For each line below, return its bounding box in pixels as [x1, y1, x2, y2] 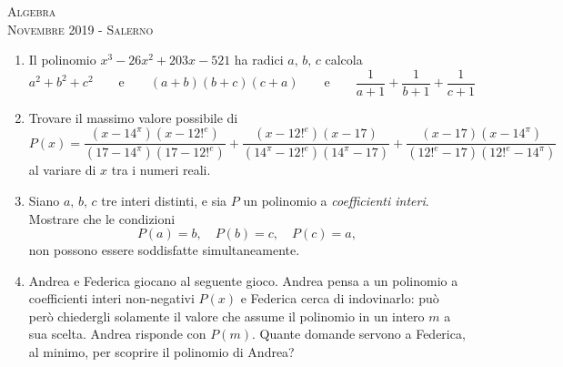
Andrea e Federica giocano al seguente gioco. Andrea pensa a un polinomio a [28, 270, 458, 290]
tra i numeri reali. [111, 160, 211, 179]
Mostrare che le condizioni [28, 209, 176, 228]
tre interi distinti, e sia [101, 190, 227, 209]
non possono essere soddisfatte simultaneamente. [28, 240, 300, 260]
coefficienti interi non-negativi [28, 289, 195, 308]
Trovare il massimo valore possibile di [28, 107, 238, 127]
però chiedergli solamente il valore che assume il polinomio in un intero [28, 306, 425, 325]
